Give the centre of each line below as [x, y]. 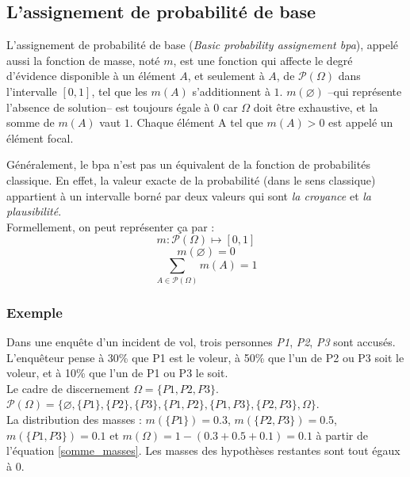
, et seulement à [226, 76]
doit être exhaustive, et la [316, 107]
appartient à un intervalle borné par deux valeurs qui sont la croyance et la [189, 195]
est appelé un [361, 122]
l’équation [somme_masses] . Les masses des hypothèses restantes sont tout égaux [203, 450]
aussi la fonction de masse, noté [83, 60]
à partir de [342, 435]
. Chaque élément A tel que [196, 122]
